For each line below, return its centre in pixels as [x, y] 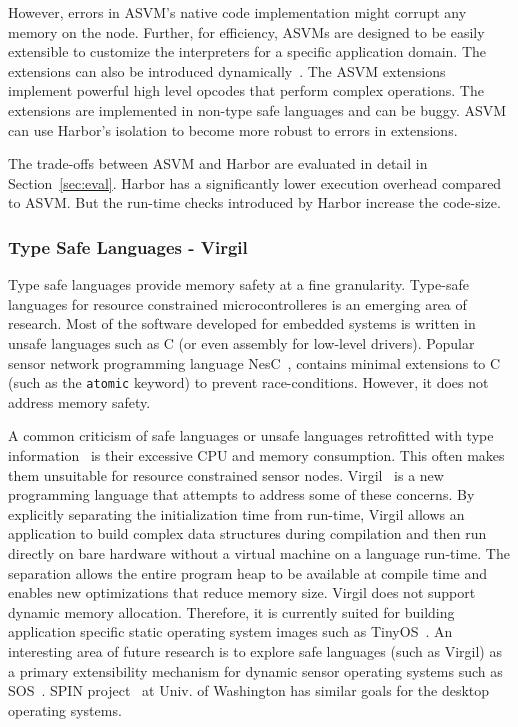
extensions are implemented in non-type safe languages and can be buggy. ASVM [257, 109]
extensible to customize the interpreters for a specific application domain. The [247, 51]
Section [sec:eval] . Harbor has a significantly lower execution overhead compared [255, 182]
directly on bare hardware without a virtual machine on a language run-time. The [259, 552]
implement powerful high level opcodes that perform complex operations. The [246, 90]
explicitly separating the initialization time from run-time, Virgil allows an [236, 513]
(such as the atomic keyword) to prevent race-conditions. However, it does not [248, 382]
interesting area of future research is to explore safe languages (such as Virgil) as [255, 650]
